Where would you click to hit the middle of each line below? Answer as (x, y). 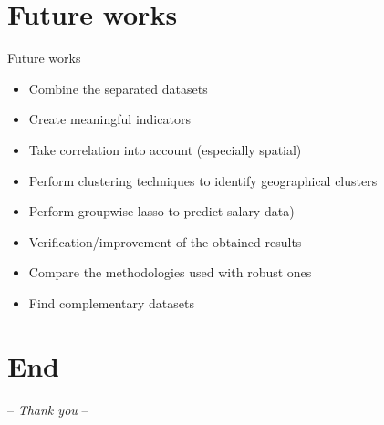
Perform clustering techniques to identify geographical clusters (203, 180)
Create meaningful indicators (109, 119)
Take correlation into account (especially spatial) (165, 149)
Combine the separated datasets (118, 88)
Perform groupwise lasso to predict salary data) (161, 211)
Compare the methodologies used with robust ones (170, 272)
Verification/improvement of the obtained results (165, 241)
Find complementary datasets (112, 302)
